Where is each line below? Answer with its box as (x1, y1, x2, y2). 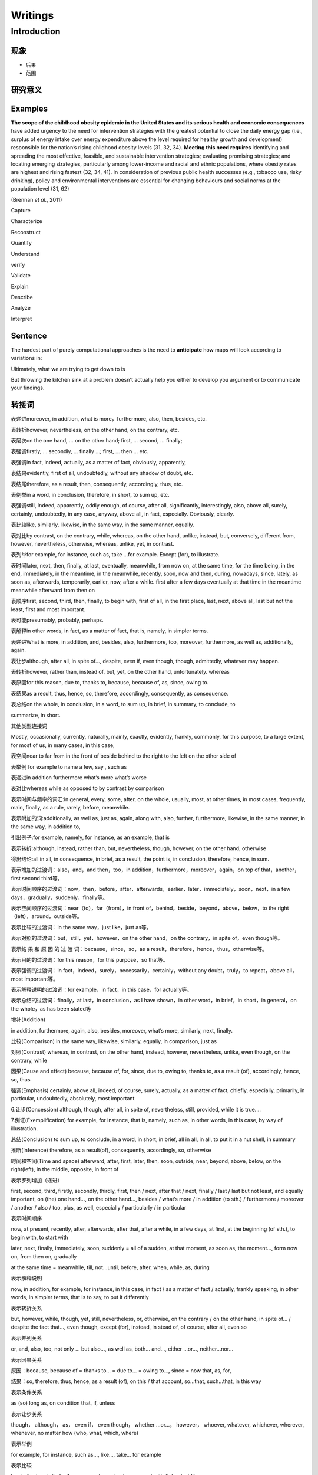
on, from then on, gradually (11, 1253, 77, 1260)
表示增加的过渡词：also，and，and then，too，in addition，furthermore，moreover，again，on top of (11, 866, 260, 873)
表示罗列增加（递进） (11, 1176, 63, 1184)
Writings (11, 9, 54, 22)
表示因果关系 (11, 1356, 42, 1363)
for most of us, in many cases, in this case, (11, 741, 115, 749)
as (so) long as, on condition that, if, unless (11, 1399, 115, 1407)
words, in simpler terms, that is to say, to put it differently (11, 1294, 150, 1301)
